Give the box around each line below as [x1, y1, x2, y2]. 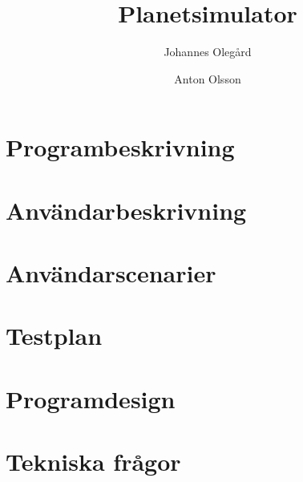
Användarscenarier [6, 257, 216, 290]
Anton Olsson [174, 70, 241, 87]
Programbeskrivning [6, 131, 235, 164]
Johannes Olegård [164, 43, 252, 60]
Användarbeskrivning [6, 193, 247, 226]
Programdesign [6, 382, 176, 415]
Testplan [6, 319, 103, 352]
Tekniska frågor [6, 445, 181, 478]
